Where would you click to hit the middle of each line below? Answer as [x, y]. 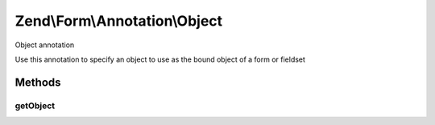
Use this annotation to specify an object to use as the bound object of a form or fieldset [160, 59]
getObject [35, 106]
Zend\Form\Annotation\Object [119, 21]
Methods [38, 82]
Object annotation [45, 45]
